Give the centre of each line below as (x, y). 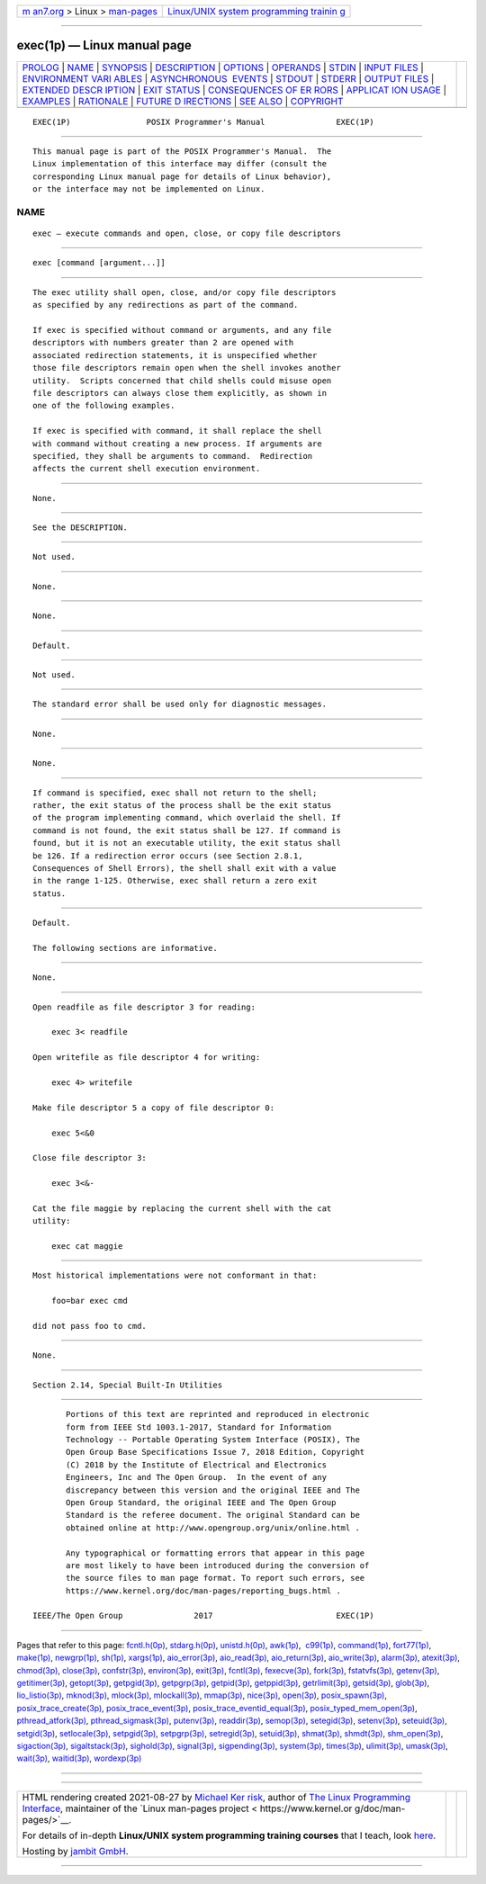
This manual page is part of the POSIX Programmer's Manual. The (182, 151)
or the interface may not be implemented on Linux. (149, 189)
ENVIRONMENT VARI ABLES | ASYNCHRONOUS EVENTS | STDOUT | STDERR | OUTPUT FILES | (228, 78)
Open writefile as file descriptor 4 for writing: (147, 1058)
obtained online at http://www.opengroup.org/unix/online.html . (213, 1528)
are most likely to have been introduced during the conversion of (218, 1565)
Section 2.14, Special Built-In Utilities (128, 1385)
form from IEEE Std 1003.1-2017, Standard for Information (199, 1427)
